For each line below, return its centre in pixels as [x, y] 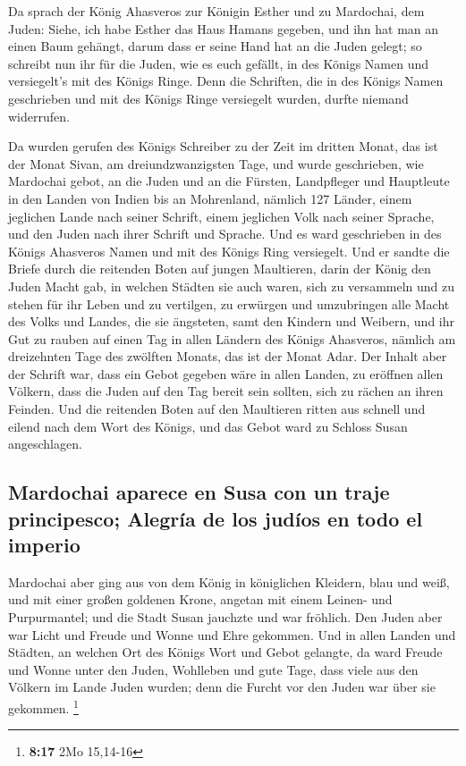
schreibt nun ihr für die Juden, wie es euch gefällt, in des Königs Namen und [219, 63]
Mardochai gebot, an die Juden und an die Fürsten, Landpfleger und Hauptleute [229, 181]
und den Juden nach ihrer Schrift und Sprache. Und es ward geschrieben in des [225, 234]
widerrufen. [39, 116]
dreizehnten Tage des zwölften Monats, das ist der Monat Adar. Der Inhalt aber [228, 356]
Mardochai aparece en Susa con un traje [199, 492]
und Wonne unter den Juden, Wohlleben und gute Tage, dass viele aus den [213, 669]
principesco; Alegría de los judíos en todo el [216, 518]
